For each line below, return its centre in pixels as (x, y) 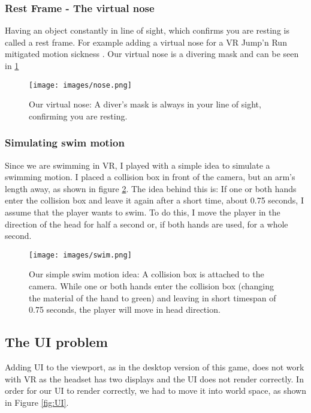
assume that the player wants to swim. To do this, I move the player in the (143, 212)
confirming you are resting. (78, 116)
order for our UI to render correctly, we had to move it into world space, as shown (155, 390)
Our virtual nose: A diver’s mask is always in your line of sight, (145, 104)
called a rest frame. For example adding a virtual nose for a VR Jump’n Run (146, 42)
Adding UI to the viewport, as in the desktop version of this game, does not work (155, 367)
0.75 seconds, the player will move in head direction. (125, 309)
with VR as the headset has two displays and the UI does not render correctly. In (154, 378)
